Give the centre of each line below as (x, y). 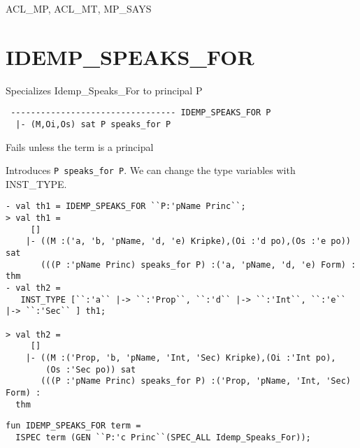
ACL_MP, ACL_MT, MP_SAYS (79, 8)
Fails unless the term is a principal (80, 146)
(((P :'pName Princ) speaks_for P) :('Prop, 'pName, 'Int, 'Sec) (196, 381)
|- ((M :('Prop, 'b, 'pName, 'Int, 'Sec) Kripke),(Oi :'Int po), (181, 358)
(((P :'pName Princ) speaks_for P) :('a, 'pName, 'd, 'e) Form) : (199, 265)
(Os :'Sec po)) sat (91, 369)
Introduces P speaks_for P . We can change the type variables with (151, 170)
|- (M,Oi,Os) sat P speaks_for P (93, 124)
